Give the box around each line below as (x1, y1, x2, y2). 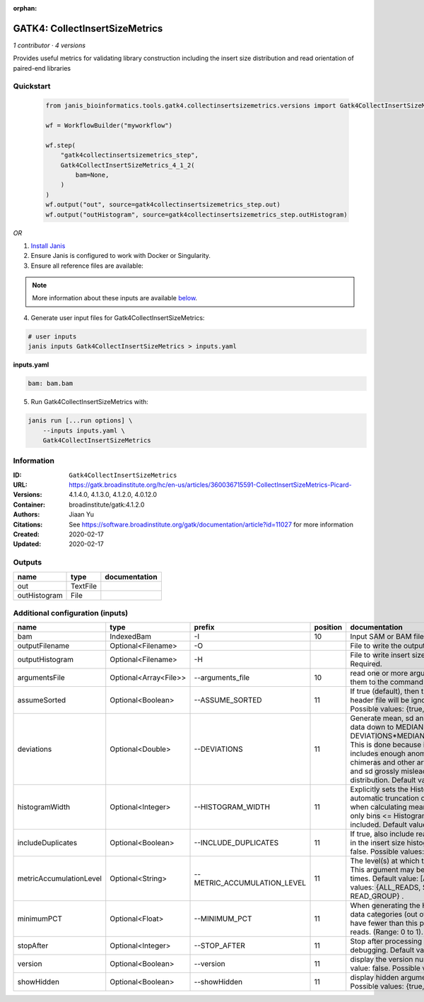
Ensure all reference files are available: (30, 261, 144, 270)
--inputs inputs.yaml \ (42, 426, 125, 435)
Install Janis (30, 241, 66, 250)
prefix (194, 623, 215, 632)
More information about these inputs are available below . (32, 294, 198, 302)
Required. (350, 659, 383, 669)
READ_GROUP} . (350, 891, 404, 901)
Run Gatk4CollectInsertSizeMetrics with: (30, 398, 148, 406)
